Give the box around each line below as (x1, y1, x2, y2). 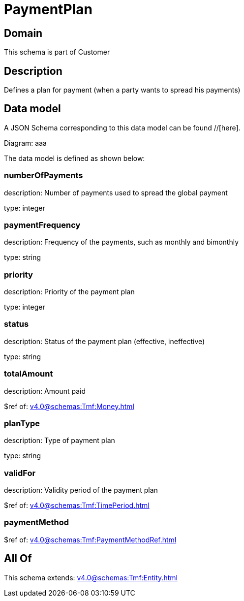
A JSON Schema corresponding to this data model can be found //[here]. (4, 123, 241, 132)
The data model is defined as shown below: (4, 154, 145, 162)
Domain (4, 27, 43, 39)
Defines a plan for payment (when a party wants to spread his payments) (4, 86, 241, 95)
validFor (4, 468, 36, 478)
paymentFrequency (4, 220, 81, 230)
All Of (4, 552, 32, 565)
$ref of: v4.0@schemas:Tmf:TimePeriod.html (4, 501, 150, 510)
